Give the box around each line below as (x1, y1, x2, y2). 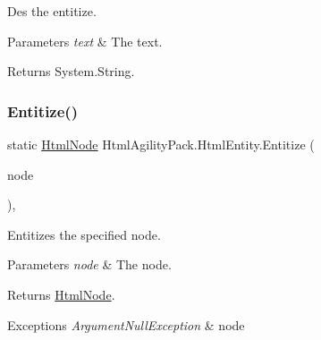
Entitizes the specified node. (7, 225, 161, 243)
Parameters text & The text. (7, 31, 163, 50)
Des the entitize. (7, 2, 97, 20)
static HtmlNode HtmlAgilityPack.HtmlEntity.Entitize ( (7, 135, 315, 153)
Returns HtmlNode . (7, 285, 115, 303)
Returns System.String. (7, 62, 135, 81)
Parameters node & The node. (7, 255, 172, 274)
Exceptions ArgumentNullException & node (7, 315, 245, 334)
